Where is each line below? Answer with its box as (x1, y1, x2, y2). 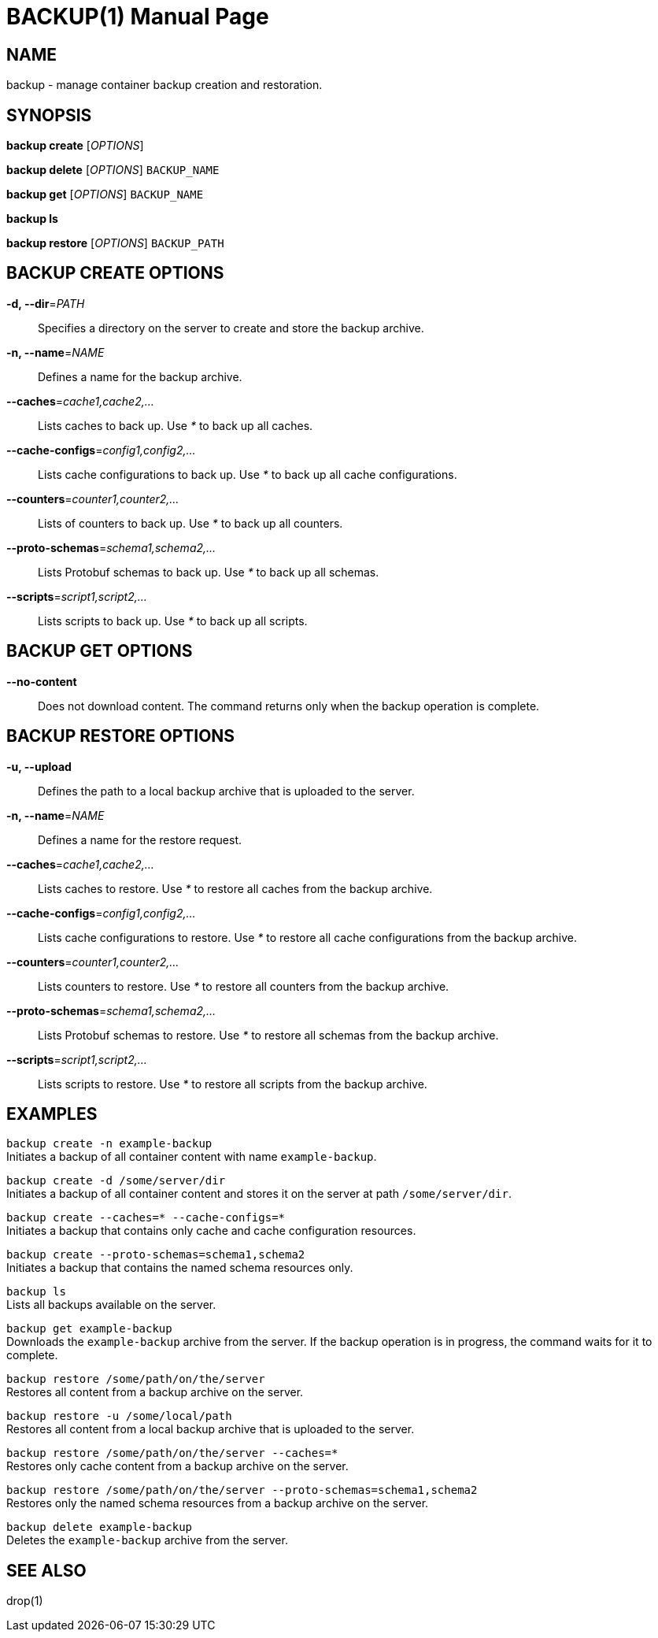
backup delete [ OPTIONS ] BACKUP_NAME (6, 163, 220, 177)
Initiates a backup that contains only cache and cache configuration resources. (6, 1224, 416, 1238)
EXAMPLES (6, 1103, 98, 1124)
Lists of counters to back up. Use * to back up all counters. (38, 516, 343, 530)
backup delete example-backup (6, 1521, 193, 1534)
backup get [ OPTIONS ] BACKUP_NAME (6, 187, 204, 202)
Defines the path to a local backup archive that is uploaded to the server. (38, 784, 415, 798)
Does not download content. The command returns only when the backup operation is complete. (38, 699, 540, 713)
